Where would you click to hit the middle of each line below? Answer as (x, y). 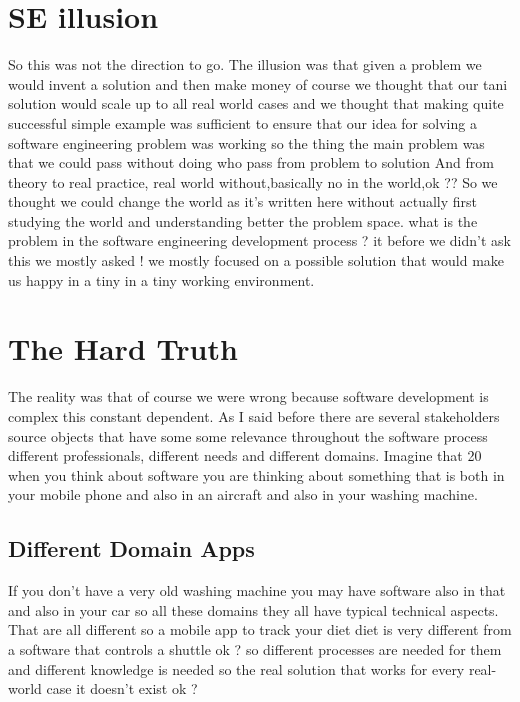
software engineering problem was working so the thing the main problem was (246, 142)
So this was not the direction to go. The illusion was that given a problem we (245, 64)
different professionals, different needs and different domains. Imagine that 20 (245, 455)
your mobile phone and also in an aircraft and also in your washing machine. (243, 494)
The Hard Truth (123, 348)
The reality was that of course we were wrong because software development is (248, 396)
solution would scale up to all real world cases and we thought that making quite (256, 103)
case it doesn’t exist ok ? (122, 688)
